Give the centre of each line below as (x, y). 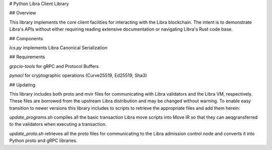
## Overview (23, 13)
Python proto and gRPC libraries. (43, 140)
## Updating (22, 85)
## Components (26, 38)
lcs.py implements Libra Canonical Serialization (58, 47)
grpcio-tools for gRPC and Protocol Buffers (54, 66)
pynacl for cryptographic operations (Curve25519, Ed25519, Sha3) (78, 76)
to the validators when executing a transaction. (58, 124)
